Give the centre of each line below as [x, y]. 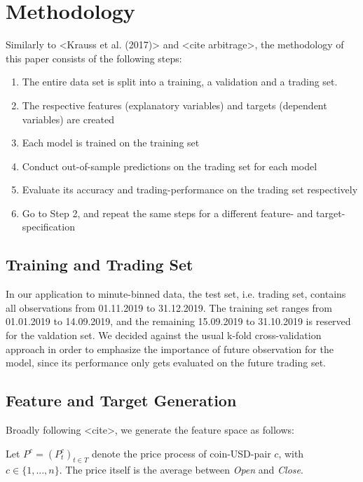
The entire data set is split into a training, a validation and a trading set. [180, 82]
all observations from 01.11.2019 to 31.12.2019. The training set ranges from [169, 307]
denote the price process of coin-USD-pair [181, 453]
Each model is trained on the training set [111, 143]
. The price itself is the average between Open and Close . [181, 470]
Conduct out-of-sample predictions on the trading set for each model [170, 166]
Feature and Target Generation [121, 400]
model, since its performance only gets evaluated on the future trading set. [166, 363]
